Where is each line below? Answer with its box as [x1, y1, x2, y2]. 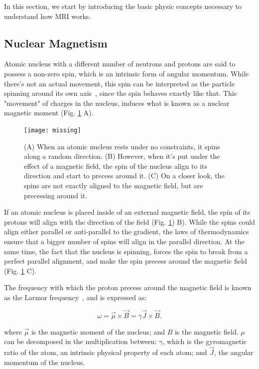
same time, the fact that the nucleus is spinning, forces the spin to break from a [4, 246, 248, 256]
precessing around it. [24, 190, 88, 200]
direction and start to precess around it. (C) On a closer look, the [24, 170, 225, 181]
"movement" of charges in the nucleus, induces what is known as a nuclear [4, 97, 230, 108]
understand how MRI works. [4, 10, 91, 21]
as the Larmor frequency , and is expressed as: [4, 292, 147, 302]
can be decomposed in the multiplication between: [4, 336, 157, 347]
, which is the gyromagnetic [162, 336, 247, 347]
